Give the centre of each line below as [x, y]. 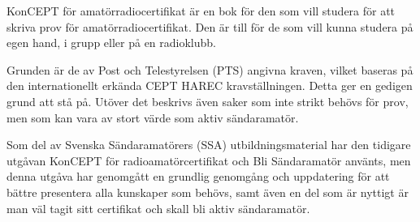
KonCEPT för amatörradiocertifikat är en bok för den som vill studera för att [201, 11]
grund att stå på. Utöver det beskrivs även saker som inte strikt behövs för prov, [208, 101]
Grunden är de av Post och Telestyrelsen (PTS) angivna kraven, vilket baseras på [210, 69]
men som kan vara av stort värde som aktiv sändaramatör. [153, 117]
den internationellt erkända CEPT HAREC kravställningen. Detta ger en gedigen [210, 85]
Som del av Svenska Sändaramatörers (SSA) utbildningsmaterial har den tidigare [209, 145]
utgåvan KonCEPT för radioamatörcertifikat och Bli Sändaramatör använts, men [209, 160]
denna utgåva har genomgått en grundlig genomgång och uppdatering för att [198, 176]
